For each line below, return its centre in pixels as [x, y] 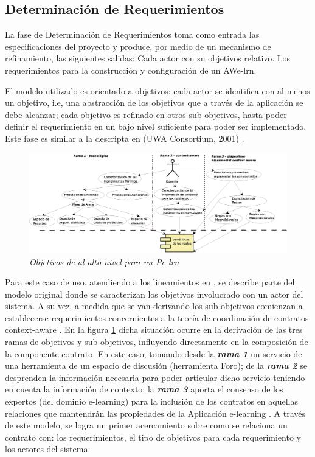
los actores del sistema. [48, 449]
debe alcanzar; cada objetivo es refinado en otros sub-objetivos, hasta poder [146, 114]
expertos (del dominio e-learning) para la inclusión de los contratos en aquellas [151, 401]
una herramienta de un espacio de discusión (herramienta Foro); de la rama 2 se [156, 365]
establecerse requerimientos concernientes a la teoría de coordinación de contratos [157, 317]
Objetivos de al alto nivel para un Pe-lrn [104, 261]
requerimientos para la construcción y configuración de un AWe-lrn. [131, 70]
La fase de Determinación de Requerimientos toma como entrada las [132, 34]
